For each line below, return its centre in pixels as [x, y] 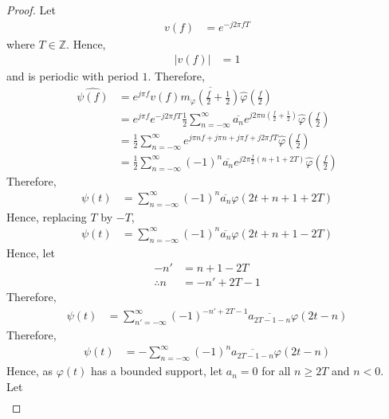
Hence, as [30, 371]
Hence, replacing [47, 216]
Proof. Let [31, 10]
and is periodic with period [73, 76]
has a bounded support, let [157, 371]
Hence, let [31, 252]
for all [276, 371]
